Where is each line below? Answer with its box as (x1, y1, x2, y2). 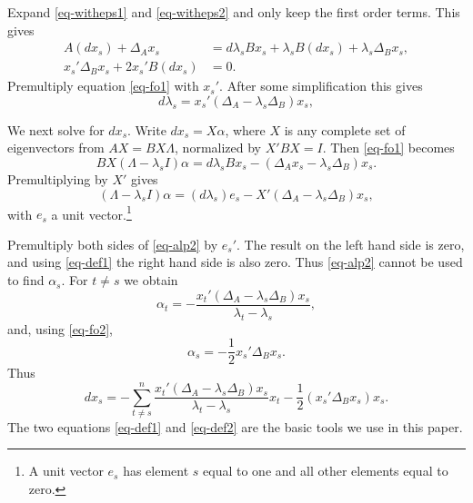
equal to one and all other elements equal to (203, 461, 448, 480)
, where (225, 120, 266, 139)
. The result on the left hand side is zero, (236, 234, 465, 253)
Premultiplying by (7, 170, 108, 189)
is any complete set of (284, 120, 406, 139)
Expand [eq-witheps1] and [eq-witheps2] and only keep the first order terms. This (7, 3, 460, 21)
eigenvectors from (7, 138, 105, 157)
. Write (127, 120, 166, 139)
